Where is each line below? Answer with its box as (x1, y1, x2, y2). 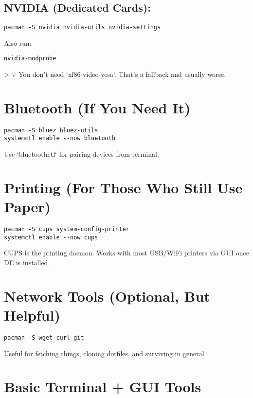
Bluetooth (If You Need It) (4, 97, 191, 117)
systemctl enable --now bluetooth (4, 135, 116, 142)
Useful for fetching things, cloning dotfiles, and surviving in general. (4, 348, 206, 358)
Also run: (4, 37, 32, 48)
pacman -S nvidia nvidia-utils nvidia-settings (4, 24, 161, 31)
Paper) (4, 197, 51, 217)
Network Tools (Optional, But (4, 286, 210, 306)
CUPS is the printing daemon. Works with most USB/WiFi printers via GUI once (4, 248, 249, 258)
